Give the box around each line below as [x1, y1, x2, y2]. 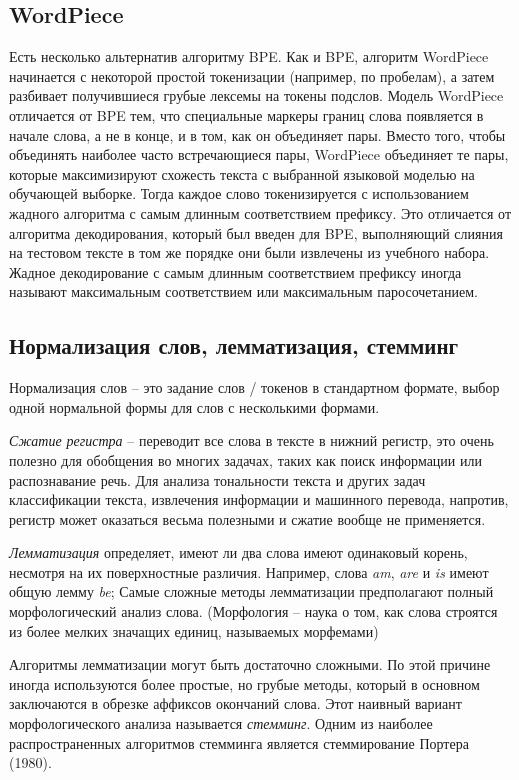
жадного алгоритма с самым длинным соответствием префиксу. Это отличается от [9, 202, 512, 223]
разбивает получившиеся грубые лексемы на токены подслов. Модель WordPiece [9, 85, 504, 106]
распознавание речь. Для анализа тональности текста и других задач [9, 469, 426, 490]
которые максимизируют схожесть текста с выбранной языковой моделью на [9, 163, 475, 184]
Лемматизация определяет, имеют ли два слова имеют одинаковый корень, [9, 542, 468, 563]
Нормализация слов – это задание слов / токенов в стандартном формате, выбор [9, 377, 500, 398]
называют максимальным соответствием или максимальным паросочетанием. [9, 281, 478, 302]
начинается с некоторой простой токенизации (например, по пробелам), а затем [9, 65, 495, 86]
